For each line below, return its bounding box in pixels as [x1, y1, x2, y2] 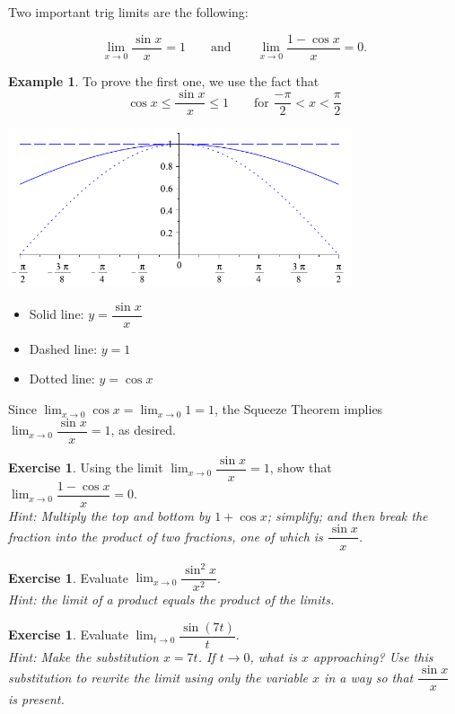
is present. [8, 690, 65, 709]
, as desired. [110, 420, 176, 439]
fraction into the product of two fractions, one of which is [8, 526, 323, 545]
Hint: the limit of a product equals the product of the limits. [8, 590, 335, 609]
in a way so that [324, 667, 414, 686]
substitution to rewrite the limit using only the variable [8, 667, 309, 686]
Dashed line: [29, 339, 98, 357]
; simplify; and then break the [267, 506, 428, 524]
